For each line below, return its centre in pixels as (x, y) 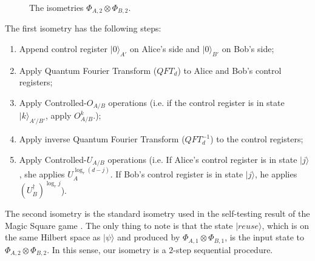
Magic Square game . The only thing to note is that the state (119, 225)
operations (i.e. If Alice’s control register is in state (202, 159)
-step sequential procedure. (223, 249)
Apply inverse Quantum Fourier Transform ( (102, 139)
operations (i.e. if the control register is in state (196, 103)
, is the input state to (264, 237)
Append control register (63, 49)
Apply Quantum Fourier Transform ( (88, 70)
